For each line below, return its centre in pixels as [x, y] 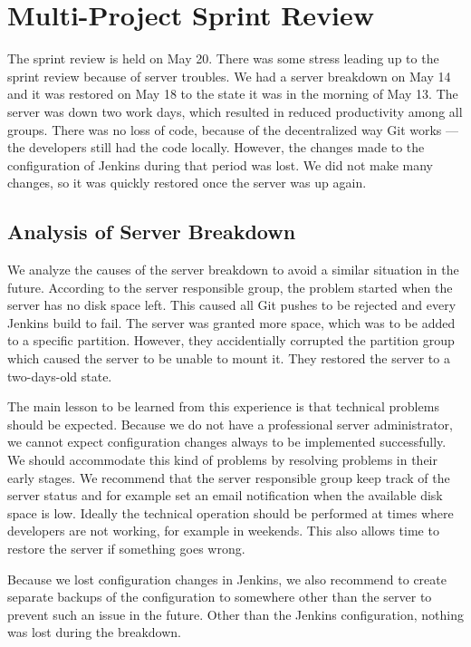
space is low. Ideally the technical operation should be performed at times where [231, 512]
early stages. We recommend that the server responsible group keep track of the [229, 477]
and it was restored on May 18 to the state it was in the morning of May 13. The [233, 94]
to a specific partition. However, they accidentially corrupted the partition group [231, 340]
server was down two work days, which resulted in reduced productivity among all [235, 111]
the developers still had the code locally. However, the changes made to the [216, 147]
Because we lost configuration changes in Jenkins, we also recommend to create [227, 579]
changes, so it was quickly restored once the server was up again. [187, 183]
